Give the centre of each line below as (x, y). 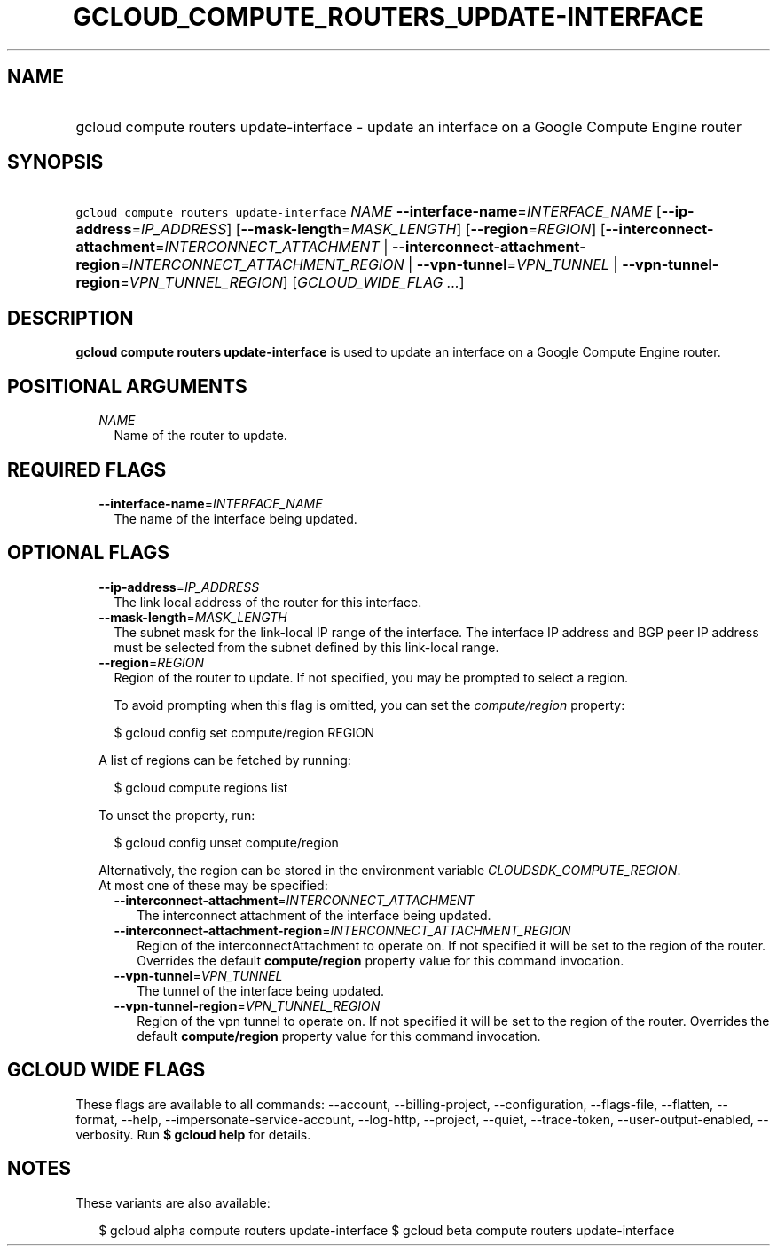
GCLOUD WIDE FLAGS (106, 1070)
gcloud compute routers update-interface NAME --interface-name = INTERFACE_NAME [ (369, 212)
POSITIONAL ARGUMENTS (127, 386)
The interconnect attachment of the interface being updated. (314, 915)
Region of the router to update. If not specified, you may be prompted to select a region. (371, 677)
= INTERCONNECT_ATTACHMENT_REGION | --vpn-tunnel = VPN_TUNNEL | (369, 265)
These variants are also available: (173, 1202)
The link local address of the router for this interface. (268, 602)
